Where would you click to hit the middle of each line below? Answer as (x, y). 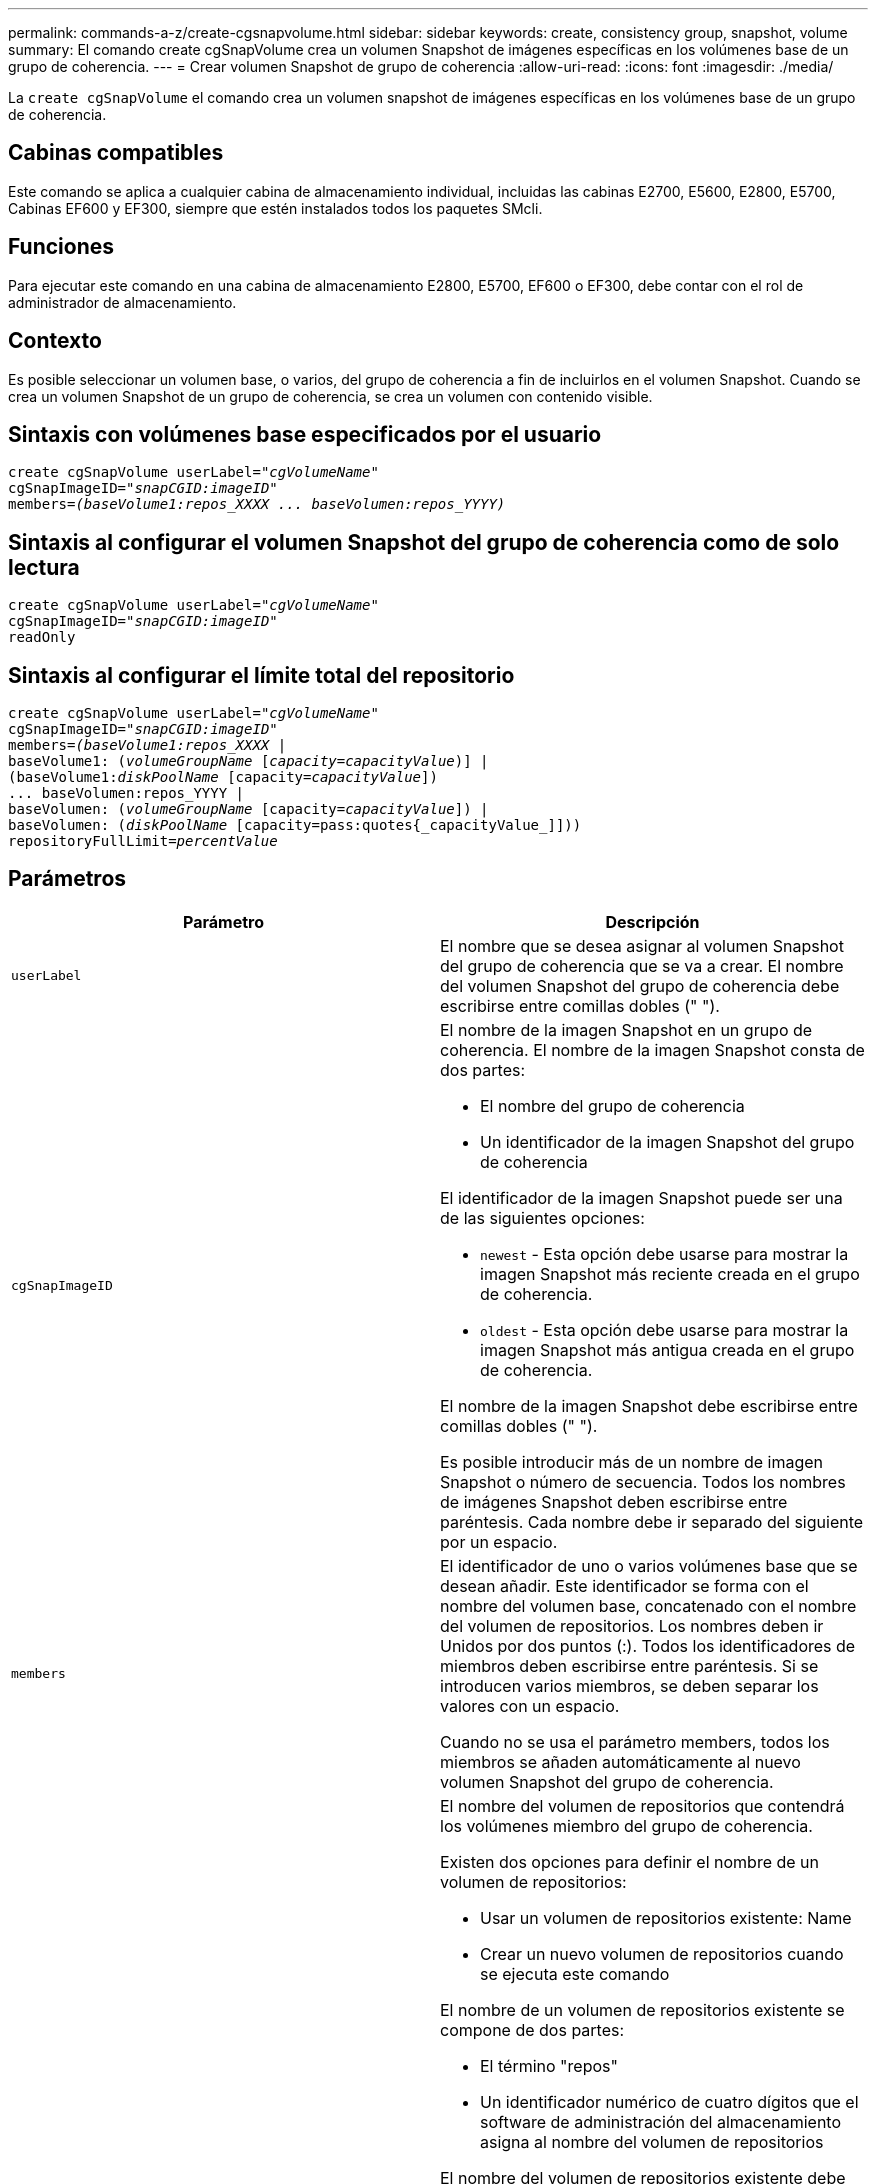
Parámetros (67, 879)
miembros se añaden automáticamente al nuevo (620, 1761)
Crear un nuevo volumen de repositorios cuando (662, 1953)
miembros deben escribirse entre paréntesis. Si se (629, 1665)
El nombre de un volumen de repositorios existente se (642, 2009)
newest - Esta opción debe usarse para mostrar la (664, 1253)
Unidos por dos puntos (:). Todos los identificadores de (648, 1645)
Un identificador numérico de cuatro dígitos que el (669, 2101)
